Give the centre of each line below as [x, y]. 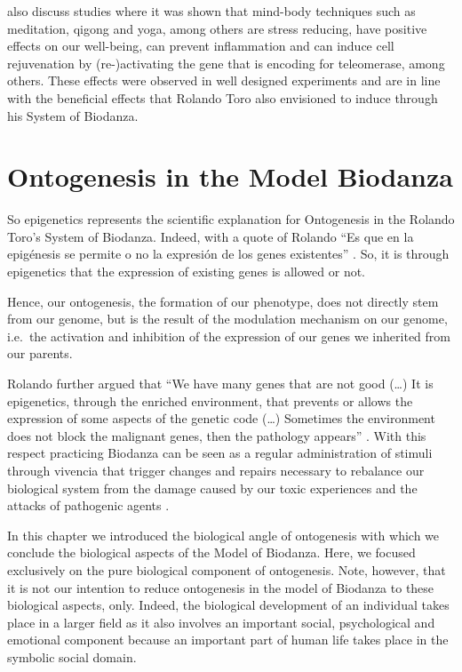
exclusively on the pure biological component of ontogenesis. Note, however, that [227, 569]
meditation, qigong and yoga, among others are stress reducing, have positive [217, 28]
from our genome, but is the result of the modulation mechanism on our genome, [227, 319]
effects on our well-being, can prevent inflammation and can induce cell [201, 46]
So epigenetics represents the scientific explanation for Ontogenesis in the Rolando [231, 219]
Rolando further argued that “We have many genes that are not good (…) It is [220, 384]
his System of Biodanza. [73, 115]
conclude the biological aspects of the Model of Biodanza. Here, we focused [211, 552]
